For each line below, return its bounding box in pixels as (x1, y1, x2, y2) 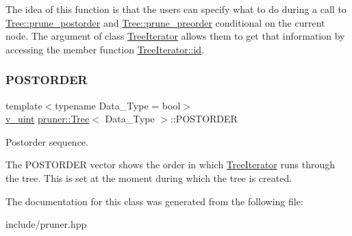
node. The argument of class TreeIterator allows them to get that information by (5, 29, 345, 43)
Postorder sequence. (5, 134, 88, 148)
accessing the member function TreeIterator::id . (5, 42, 205, 56)
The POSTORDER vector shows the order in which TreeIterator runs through (5, 157, 336, 172)
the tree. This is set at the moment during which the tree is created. (5, 170, 292, 185)
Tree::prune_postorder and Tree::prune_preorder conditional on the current (5, 15, 325, 29)
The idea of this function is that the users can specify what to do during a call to (5, 2, 347, 16)
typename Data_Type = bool (55, 98, 181, 112)
